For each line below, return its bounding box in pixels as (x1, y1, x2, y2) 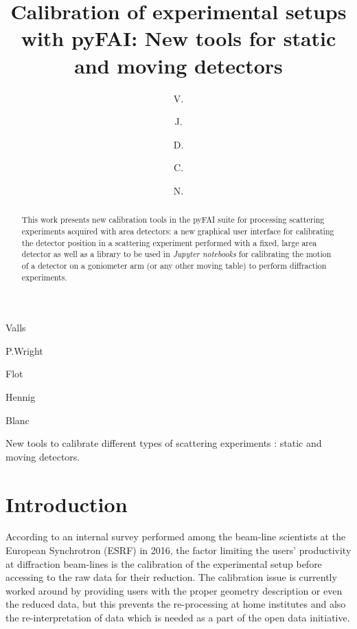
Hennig (5, 389, 36, 404)
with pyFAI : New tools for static (21, 24, 336, 52)
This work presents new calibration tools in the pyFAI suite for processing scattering (21, 214, 325, 225)
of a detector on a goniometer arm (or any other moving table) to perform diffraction (21, 259, 327, 271)
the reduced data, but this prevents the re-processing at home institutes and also (5, 597, 346, 611)
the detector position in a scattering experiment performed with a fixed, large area (21, 236, 317, 248)
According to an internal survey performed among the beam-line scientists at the (5, 529, 346, 544)
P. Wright (5, 343, 43, 357)
